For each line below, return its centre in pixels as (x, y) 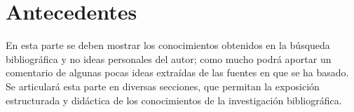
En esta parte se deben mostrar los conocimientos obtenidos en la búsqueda (168, 45)
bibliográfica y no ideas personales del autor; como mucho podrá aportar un (169, 58)
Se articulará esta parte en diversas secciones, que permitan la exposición (163, 86)
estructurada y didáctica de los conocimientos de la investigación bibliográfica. (174, 100)
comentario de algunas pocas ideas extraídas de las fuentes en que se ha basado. (177, 72)
